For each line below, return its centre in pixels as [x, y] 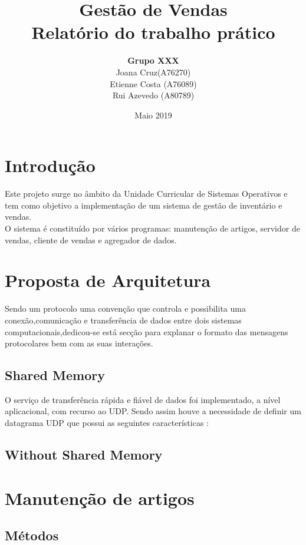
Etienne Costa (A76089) [153, 83]
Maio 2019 [153, 115]
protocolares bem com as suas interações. [79, 343]
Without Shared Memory [84, 455]
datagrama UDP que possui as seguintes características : [107, 423]
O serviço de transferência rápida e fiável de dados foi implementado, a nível [143, 399]
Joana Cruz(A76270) [153, 72]
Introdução [50, 165]
